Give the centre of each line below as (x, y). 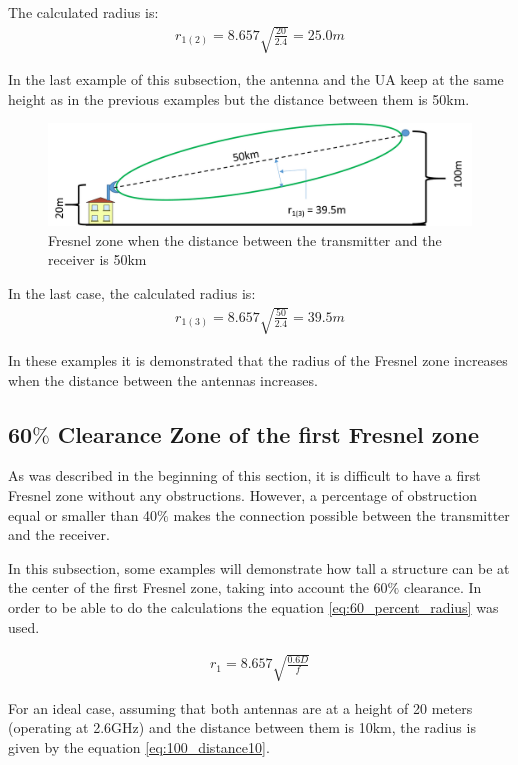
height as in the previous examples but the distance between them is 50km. (239, 98)
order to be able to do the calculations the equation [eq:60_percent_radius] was (253, 606)
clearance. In (442, 587)
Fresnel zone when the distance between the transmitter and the (245, 239)
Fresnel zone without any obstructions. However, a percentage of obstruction (242, 494)
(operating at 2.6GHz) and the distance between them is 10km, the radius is (242, 727)
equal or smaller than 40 (83, 514)
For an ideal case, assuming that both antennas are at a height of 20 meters (240, 707)
